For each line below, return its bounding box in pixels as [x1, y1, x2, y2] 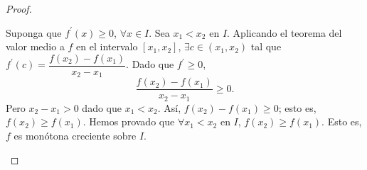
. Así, [157, 100, 181, 115]
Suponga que [6, 25, 62, 40]
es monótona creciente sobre [14, 128, 137, 142]
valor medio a [6, 39, 65, 54]
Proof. [6, 1, 32, 16]
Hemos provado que [89, 114, 175, 129]
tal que [250, 39, 282, 54]
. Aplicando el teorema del [227, 25, 342, 40]
